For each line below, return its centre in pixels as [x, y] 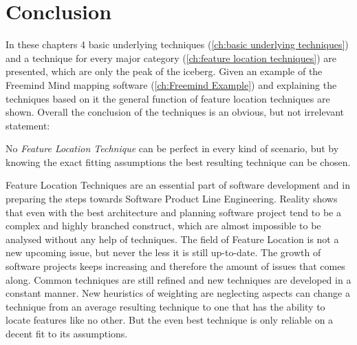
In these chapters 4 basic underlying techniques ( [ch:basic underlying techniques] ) [177, 44]
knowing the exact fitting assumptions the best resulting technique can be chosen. [178, 161]
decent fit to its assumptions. [67, 333]
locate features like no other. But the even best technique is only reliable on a [170, 320]
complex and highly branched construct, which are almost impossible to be [163, 226]
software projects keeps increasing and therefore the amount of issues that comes [175, 266]
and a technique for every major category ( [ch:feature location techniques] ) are [171, 57]
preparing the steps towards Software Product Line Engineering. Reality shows [172, 199]
